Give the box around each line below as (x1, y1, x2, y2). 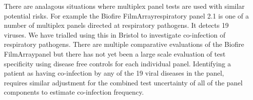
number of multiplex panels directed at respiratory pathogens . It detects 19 (4, 20, 229, 30)
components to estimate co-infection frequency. (4, 87, 144, 97)
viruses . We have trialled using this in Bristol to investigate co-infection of (4, 29, 226, 40)
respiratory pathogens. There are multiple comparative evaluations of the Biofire (4, 39, 244, 49)
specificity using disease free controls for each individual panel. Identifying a (4, 58, 231, 68)
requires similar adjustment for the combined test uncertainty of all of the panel (4, 77, 243, 87)
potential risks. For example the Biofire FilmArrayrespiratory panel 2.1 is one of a (4, 10, 249, 20)
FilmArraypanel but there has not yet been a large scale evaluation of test (4, 48, 226, 59)
